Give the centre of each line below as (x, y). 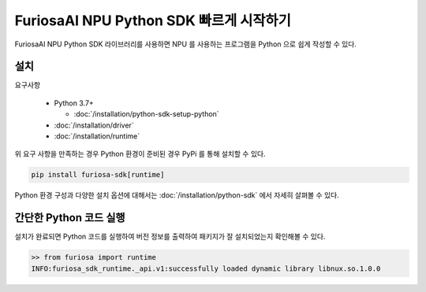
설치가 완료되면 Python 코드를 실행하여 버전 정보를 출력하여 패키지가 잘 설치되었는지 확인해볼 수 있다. (170, 237)
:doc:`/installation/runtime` (97, 136)
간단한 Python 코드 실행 (70, 218)
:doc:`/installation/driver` (94, 125)
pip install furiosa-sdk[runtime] (98, 175)
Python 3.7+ (74, 103)
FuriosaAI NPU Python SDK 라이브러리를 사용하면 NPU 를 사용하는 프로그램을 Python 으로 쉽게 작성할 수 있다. (185, 44)
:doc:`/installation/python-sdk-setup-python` (147, 114)
